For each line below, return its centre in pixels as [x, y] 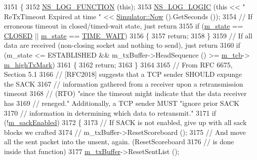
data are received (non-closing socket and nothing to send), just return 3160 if [122, 45]
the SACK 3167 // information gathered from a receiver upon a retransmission [124, 83]
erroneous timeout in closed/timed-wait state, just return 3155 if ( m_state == [124, 26]
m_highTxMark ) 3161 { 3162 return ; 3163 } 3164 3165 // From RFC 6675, [118, 64]
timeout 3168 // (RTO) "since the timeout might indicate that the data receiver [125, 93]
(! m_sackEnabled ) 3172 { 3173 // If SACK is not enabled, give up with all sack [125, 122]
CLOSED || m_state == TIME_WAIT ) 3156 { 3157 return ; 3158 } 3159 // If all [128, 35]
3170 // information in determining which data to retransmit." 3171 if [110, 112]
